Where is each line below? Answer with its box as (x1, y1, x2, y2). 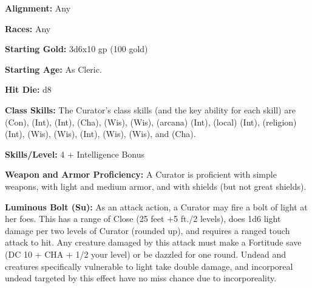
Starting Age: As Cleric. (5, 62, 102, 75)
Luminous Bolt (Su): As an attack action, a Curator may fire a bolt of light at (5, 200, 308, 213)
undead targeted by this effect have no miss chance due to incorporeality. (5, 272, 277, 284)
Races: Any (5, 22, 51, 35)
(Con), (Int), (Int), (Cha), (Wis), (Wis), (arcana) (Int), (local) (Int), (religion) (5, 115, 297, 128)
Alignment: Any (5, 2, 71, 14)
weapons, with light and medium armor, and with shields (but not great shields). (5, 179, 307, 192)
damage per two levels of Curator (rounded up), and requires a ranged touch (5, 224, 290, 236)
